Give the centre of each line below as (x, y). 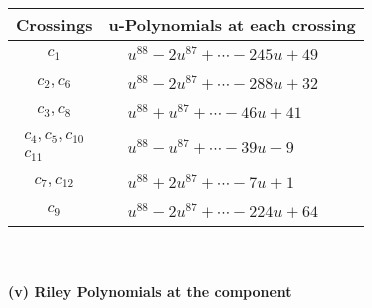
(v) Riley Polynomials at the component (150, 291)
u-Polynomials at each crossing (232, 24)
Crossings (54, 24)
